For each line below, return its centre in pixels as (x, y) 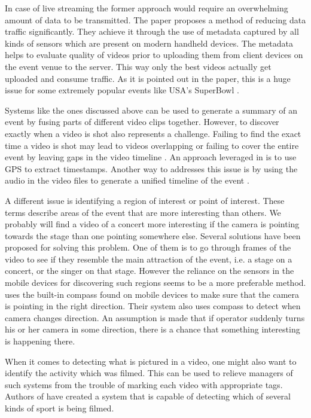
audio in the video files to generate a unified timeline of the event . (127, 180)
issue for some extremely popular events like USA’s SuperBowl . (122, 90)
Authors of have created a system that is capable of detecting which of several (148, 396)
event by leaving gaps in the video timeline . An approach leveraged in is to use (151, 157)
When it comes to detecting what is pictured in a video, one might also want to (151, 361)
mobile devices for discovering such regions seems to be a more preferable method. (155, 283)
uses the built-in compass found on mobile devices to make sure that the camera (152, 294)
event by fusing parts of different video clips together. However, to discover (142, 122)
